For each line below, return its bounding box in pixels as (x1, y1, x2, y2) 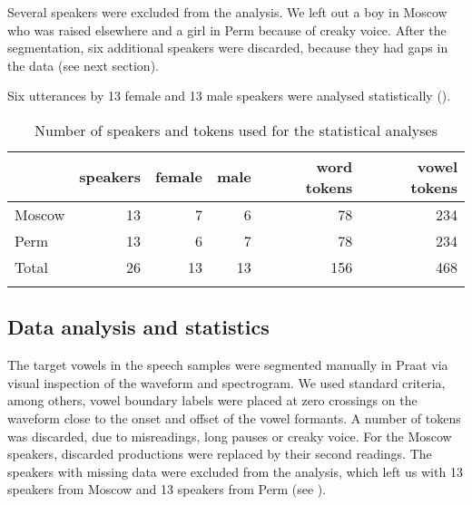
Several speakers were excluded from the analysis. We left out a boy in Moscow (7, 3, 447, 21)
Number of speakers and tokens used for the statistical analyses (34, 119, 438, 141)
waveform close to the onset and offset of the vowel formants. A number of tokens (7, 408, 461, 427)
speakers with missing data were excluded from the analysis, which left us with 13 (7, 461, 463, 481)
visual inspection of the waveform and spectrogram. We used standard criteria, (7, 373, 446, 392)
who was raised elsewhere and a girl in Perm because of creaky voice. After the (7, 20, 447, 39)
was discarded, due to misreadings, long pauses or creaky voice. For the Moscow (7, 426, 452, 445)
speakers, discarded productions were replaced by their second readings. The (7, 444, 432, 463)
